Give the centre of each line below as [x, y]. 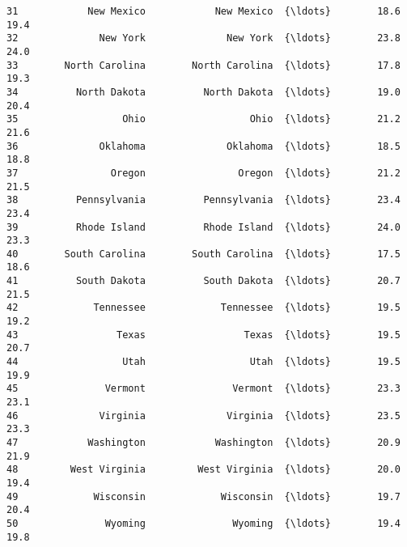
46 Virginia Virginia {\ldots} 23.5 [203, 416]
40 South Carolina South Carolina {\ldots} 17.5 [203, 254]
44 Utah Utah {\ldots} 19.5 [203, 362]
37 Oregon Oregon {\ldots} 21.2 [203, 173]
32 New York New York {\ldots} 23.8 [203, 38]
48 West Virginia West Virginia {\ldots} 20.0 [203, 470]
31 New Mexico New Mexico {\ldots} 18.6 [203, 11]
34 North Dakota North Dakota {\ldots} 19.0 [203, 92]
